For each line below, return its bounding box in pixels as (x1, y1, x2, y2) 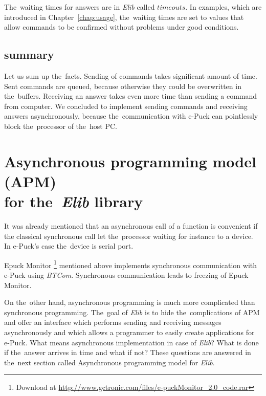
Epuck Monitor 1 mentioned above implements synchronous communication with (4, 258, 257, 270)
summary (4, 47, 54, 62)
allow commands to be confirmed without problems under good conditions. (4, 21, 239, 32)
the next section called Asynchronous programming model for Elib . (4, 357, 215, 367)
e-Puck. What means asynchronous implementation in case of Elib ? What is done (4, 337, 259, 347)
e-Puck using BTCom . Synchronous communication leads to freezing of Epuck (4, 270, 249, 280)
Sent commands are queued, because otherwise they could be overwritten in (4, 80, 241, 91)
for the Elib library (4, 191, 143, 212)
